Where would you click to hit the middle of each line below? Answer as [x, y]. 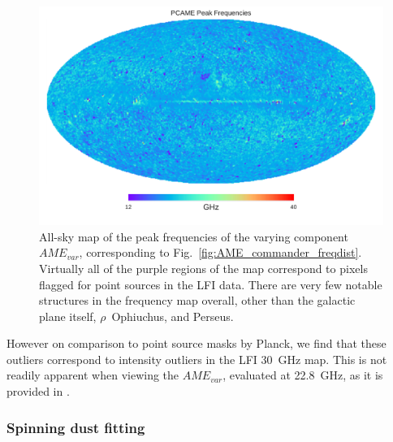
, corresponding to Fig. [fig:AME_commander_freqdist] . [220, 252]
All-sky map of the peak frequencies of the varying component [194, 236]
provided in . [38, 391]
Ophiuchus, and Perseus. [173, 316]
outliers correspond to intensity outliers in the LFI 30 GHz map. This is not [197, 359]
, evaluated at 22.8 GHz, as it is [303, 375]
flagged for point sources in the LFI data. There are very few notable [211, 284]
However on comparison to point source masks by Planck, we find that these [196, 343]
